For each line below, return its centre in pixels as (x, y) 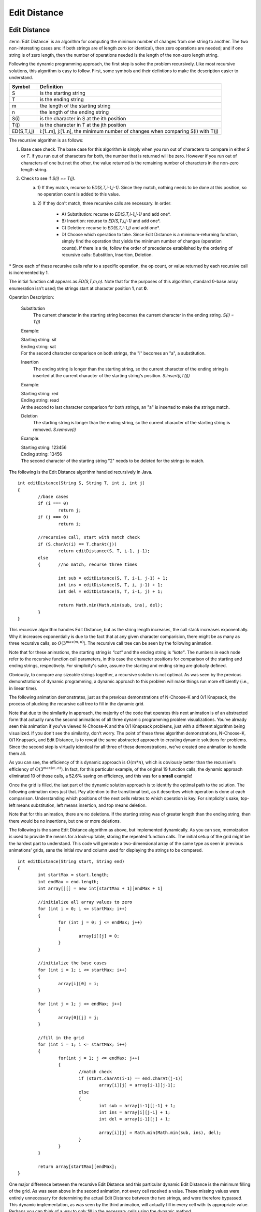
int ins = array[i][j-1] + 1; (135, 1112)
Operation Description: (31, 297)
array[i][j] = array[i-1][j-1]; (137, 1085)
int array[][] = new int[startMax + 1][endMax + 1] (100, 889)
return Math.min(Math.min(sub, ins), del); (110, 605)
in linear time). (23, 688)
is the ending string (62, 99)
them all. (17, 753)
